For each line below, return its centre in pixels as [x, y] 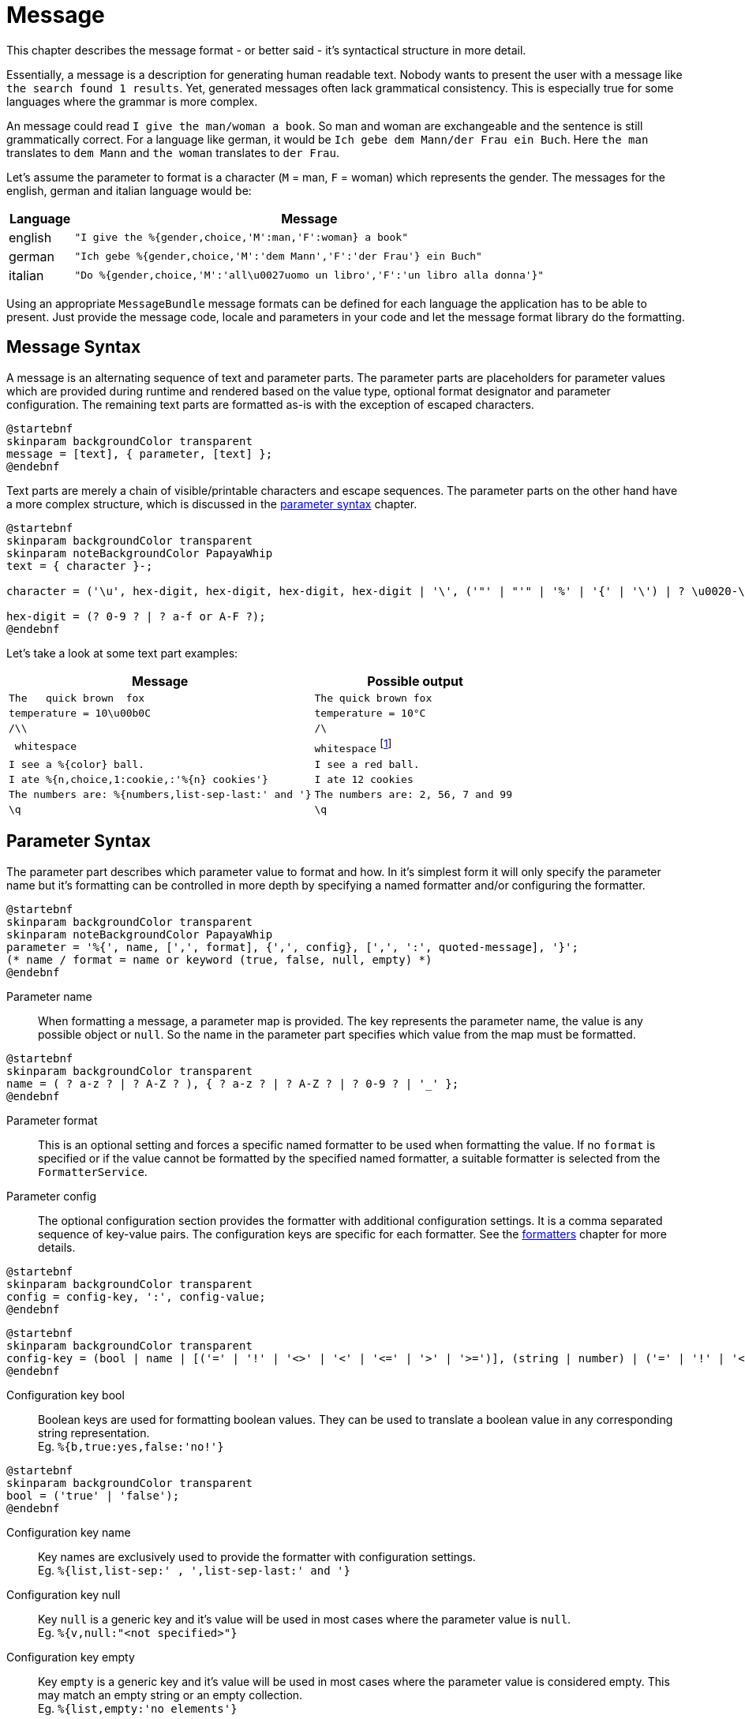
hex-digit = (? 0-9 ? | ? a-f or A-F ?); [136, 616]
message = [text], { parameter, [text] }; [140, 453]
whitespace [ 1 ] [353, 745]
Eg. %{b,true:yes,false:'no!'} [131, 1446]
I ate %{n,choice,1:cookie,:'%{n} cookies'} [139, 779]
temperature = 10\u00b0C [80, 713]
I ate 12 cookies [364, 779]
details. [57, 1247]
